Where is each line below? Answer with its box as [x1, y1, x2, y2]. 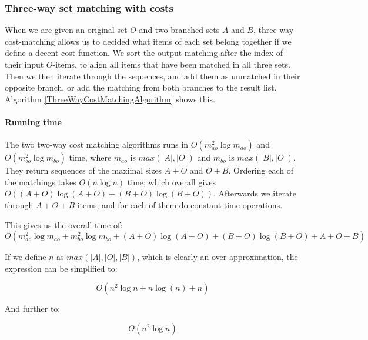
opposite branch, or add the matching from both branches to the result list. [5, 81, 277, 94]
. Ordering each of [228, 164, 293, 176]
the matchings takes [5, 175, 76, 188]
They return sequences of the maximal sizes [5, 164, 162, 176]
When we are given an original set [5, 24, 128, 36]
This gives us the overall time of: [5, 218, 123, 231]
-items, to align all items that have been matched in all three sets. [52, 58, 290, 70]
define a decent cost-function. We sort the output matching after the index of [5, 46, 283, 59]
